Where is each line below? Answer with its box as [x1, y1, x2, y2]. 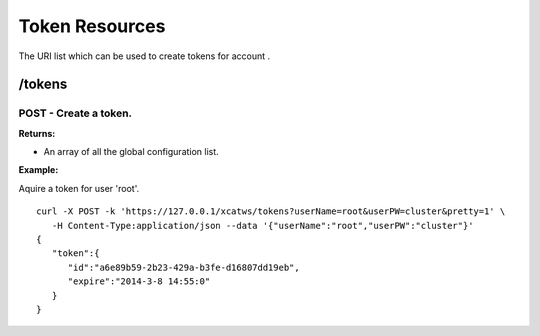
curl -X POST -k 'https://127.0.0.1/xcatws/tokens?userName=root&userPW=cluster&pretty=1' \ [36, 206, 506, 217]
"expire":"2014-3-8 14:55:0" [67, 276, 211, 287]
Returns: [18, 127, 56, 139]
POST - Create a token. [18, 106, 133, 120]
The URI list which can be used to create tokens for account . [18, 50, 270, 62]
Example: [18, 164, 59, 176]
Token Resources [18, 15, 166, 37]
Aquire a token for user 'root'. [18, 182, 140, 194]
